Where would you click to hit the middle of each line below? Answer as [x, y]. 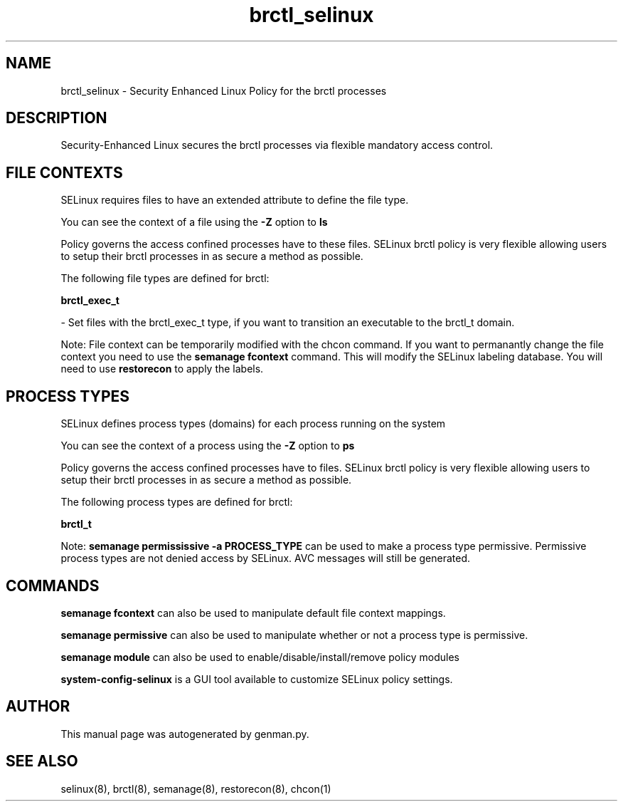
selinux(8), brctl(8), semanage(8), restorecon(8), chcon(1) [196, 788]
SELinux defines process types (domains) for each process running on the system [253, 424]
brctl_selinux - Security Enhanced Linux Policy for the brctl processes [224, 90]
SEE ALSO [42, 761]
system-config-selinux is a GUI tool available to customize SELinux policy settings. [257, 679]
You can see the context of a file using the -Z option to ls [194, 222]
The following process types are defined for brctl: [177, 502]
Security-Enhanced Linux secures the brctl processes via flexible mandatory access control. [277, 145]
